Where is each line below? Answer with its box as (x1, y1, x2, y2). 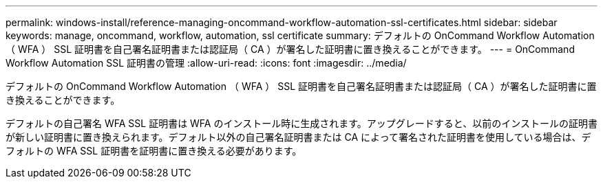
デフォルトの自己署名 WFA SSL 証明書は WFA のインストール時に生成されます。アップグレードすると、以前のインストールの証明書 (6, 117, 597, 129)
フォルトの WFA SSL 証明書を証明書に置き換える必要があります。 (6, 145, 302, 157)
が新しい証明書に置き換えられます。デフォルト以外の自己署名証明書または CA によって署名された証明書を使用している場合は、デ (6, 131, 591, 143)
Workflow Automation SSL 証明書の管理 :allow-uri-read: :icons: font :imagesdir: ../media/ (6, 57, 407, 69)
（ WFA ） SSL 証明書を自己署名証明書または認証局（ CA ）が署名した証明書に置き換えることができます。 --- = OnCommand (6, 43, 575, 55)
